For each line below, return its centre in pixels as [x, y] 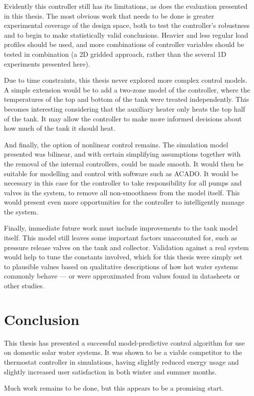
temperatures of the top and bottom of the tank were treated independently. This [127, 99]
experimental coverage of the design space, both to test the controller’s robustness [127, 25]
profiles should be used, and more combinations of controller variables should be [124, 44]
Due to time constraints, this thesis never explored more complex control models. [126, 80]
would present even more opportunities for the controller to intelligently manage [124, 202]
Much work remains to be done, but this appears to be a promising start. [114, 388]
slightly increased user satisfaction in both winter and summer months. [110, 371]
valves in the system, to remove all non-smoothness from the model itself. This [122, 192]
